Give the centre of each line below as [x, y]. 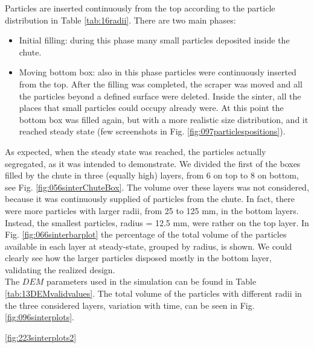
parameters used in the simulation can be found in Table [151, 281]
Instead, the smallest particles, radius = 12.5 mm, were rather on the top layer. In [157, 222]
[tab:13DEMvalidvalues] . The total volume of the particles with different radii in [153, 293]
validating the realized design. [60, 269]
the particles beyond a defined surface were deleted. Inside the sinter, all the [160, 96]
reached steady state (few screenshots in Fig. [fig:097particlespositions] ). [152, 131]
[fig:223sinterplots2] [41, 337]
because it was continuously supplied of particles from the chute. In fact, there [150, 199]
